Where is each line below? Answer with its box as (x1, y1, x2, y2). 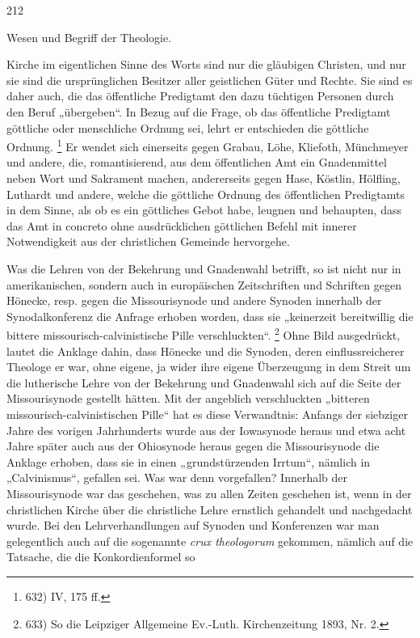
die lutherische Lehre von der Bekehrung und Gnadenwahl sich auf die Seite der (6, 374, 401, 391)
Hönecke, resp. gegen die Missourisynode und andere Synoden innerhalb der (6, 292, 382, 309)
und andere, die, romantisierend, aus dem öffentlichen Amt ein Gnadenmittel (6, 154, 387, 171)
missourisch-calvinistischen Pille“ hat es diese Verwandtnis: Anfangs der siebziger (6, 405, 408, 422)
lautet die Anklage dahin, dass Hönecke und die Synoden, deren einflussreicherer (6, 342, 405, 359)
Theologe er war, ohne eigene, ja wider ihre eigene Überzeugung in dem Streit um (6, 358, 411, 375)
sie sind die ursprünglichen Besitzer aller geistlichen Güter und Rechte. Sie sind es (6, 71, 413, 88)
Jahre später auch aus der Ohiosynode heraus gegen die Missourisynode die (6, 437, 380, 454)
